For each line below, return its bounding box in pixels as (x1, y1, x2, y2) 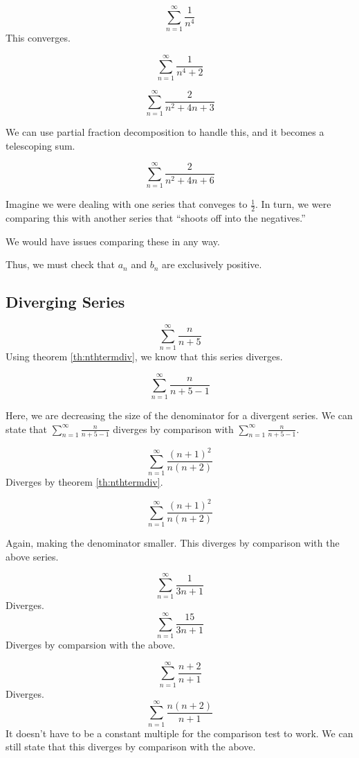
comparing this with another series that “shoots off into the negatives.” (6, 211, 306, 225)
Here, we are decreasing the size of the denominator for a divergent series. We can (6, 407, 353, 422)
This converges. (6, 30, 71, 45)
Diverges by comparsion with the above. (6, 637, 176, 652)
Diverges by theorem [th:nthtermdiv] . (6, 475, 163, 489)
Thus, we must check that (6, 257, 116, 272)
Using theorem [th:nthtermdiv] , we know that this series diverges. (6, 349, 283, 364)
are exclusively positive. (162, 257, 262, 272)
